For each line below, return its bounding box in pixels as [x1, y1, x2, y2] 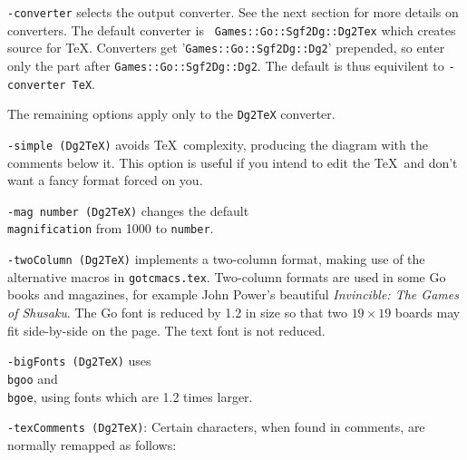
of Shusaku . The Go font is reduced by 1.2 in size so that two [7, 303, 347, 321]
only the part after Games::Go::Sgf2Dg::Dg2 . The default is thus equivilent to [7, 55, 444, 74]
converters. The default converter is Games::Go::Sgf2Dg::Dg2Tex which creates [7, 20, 456, 39]
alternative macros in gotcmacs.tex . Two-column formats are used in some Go [7, 267, 446, 286]
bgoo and [7, 368, 58, 387]
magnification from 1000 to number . [7, 219, 214, 238]
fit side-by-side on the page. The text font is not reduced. [7, 320, 326, 339]
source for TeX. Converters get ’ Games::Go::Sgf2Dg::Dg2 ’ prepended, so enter [7, 38, 445, 57]
